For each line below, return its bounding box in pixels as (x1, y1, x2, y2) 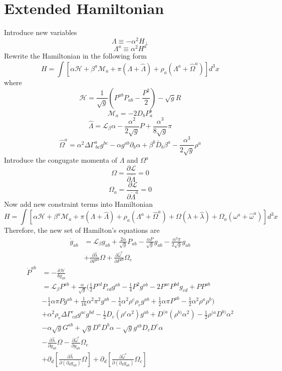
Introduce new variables (4, 27, 77, 38)
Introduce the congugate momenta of (4, 155, 117, 165)
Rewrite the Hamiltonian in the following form (4, 51, 147, 61)
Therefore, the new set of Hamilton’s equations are (4, 225, 160, 235)
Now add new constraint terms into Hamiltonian (4, 198, 153, 209)
